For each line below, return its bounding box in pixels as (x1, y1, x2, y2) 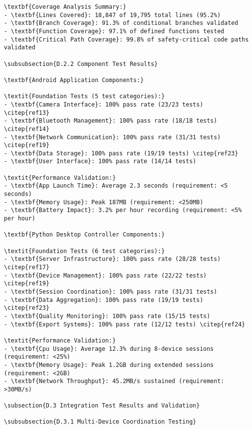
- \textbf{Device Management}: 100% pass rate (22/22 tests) (4, 272, 207, 279)
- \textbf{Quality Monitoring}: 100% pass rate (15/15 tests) (4, 312, 210, 320)
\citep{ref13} (4, 109, 50, 116)
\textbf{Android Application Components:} (4, 76, 144, 84)
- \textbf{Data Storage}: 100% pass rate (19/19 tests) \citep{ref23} (4, 150, 238, 157)
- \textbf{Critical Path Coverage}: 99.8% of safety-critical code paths (4, 36, 249, 43)
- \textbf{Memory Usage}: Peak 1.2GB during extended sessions (4, 361, 214, 368)
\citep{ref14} (4, 125, 50, 132)
